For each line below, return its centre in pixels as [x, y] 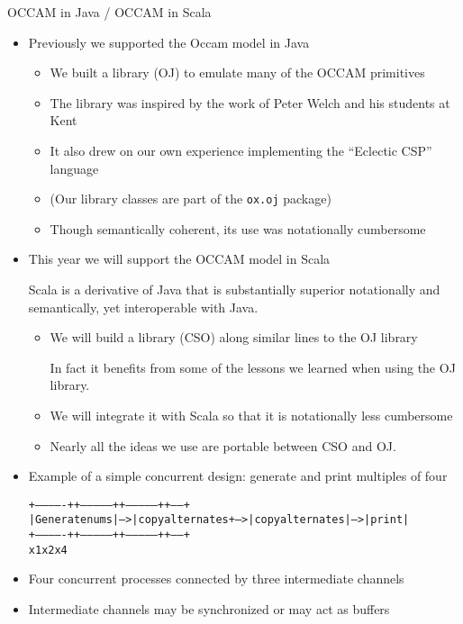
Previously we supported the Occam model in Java [169, 42]
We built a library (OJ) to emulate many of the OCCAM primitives [237, 72]
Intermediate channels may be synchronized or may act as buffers [209, 608]
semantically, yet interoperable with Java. [143, 307]
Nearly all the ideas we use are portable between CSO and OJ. [223, 445]
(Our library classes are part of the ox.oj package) [191, 199]
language [74, 168]
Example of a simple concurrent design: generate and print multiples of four [238, 476]
